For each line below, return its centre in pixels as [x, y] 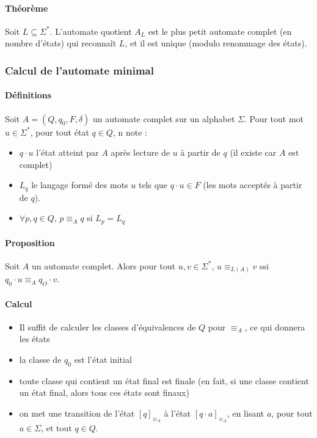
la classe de [40, 359]
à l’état [177, 413]
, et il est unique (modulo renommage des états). [216, 43]
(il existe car [253, 152]
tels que [153, 185]
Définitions [28, 95]
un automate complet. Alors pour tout [104, 265]
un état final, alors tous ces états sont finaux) [104, 392]
